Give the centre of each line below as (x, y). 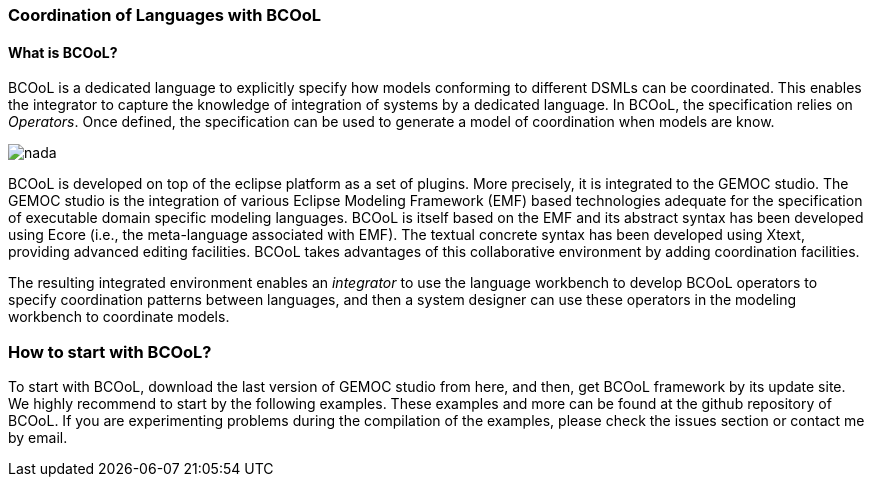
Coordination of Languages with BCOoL (165, 15)
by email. (38, 437)
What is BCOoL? (63, 52)
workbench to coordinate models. (119, 317)
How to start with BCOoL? (110, 351)
